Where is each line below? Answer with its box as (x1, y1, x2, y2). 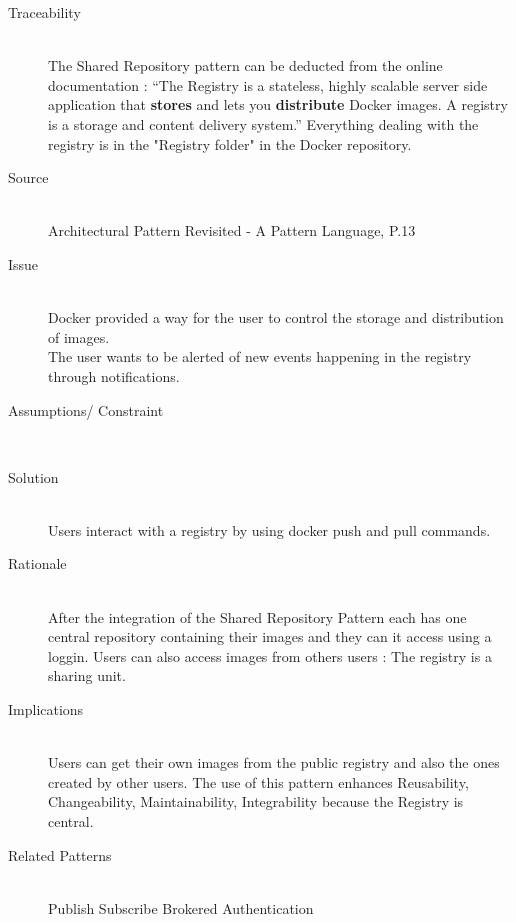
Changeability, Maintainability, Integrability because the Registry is (48, 791, 464, 812)
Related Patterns (8, 844, 112, 865)
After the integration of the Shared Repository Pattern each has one (48, 606, 467, 627)
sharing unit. (48, 665, 126, 686)
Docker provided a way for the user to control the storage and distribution (48, 307, 504, 328)
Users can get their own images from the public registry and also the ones (48, 752, 500, 773)
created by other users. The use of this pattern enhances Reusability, (48, 771, 469, 792)
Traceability (8, 2, 81, 22)
